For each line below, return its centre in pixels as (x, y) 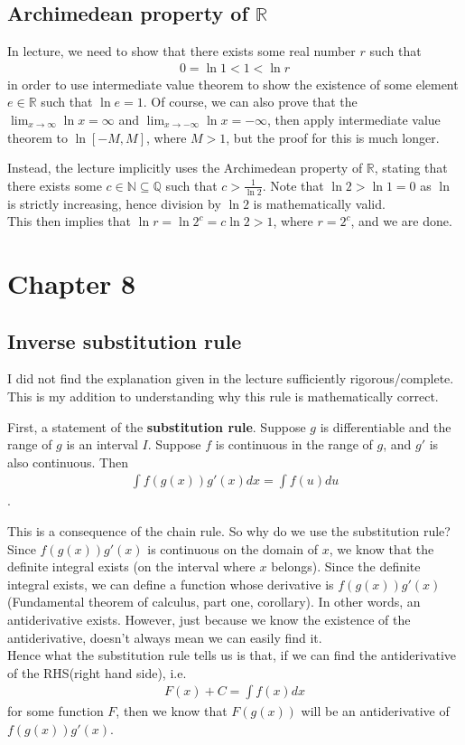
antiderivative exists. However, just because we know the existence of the (209, 619)
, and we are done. (401, 221)
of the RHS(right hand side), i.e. (97, 672)
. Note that (293, 185)
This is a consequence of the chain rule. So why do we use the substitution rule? (229, 530)
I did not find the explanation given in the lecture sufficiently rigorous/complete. (231, 378)
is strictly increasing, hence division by (114, 203)
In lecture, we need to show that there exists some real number (181, 51)
